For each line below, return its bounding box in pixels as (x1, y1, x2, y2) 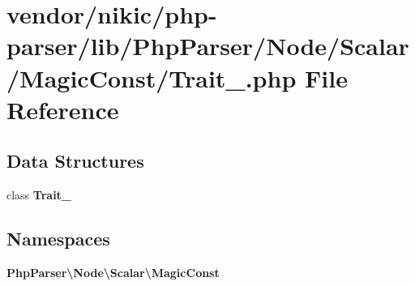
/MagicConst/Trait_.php (6, 61, 297, 94)
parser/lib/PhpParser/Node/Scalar (6, 29, 409, 62)
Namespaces (6, 226, 110, 251)
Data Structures (6, 148, 144, 173)
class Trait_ (6, 186, 72, 203)
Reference (6, 92, 119, 126)
